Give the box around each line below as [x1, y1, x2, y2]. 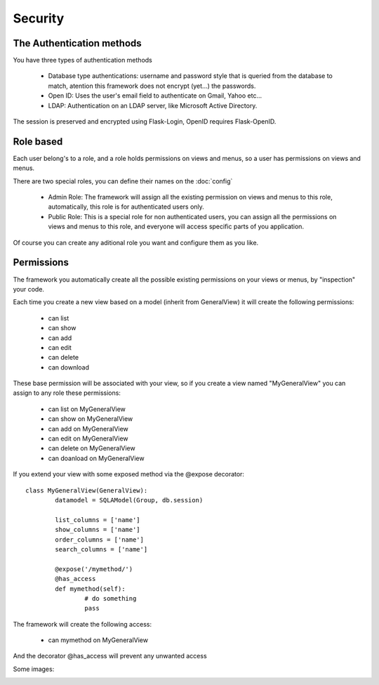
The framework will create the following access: [13, 620, 152, 628]
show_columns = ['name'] [55, 526, 140, 534]
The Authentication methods [13, 37, 142, 49]
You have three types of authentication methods [13, 56, 152, 65]
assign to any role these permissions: [13, 389, 121, 397]
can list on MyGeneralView [48, 405, 126, 413]
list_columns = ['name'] [55, 516, 140, 523]
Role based [13, 136, 63, 148]
